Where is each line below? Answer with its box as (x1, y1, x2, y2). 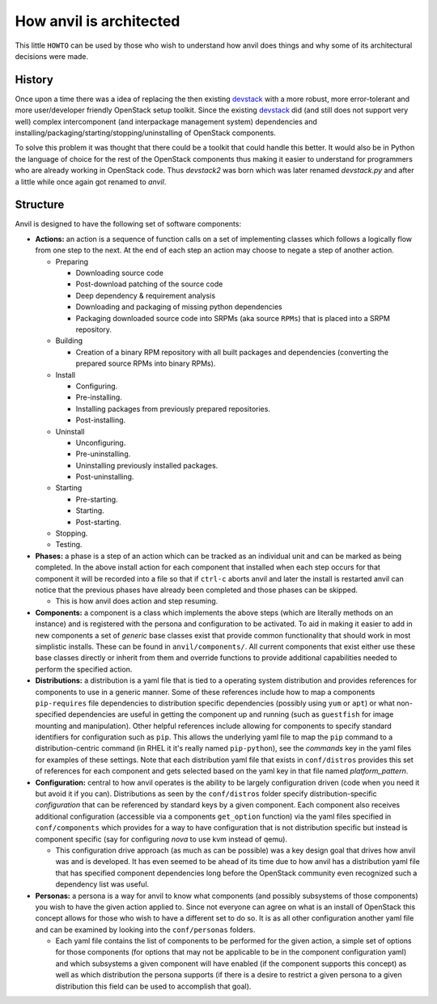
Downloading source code (75, 268, 163, 278)
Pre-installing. (75, 392, 123, 402)
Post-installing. (75, 415, 126, 425)
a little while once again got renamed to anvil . (15, 176, 167, 186)
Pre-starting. (75, 494, 118, 504)
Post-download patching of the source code (75, 279, 223, 289)
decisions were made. (15, 51, 89, 61)
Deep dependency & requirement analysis (75, 290, 216, 300)
